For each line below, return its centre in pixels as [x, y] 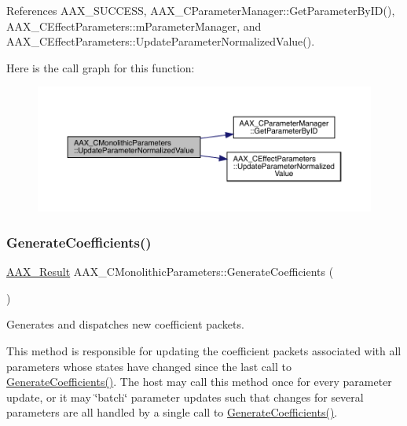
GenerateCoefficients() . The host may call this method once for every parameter [199, 382]
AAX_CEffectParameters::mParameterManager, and [134, 26]
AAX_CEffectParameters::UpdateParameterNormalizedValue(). [161, 41]
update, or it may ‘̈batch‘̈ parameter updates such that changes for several [185, 397]
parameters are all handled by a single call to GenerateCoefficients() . [172, 412]
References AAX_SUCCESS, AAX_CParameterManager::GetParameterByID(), [201, 10]
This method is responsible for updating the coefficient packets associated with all [204, 350]
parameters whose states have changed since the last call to [149, 366]
